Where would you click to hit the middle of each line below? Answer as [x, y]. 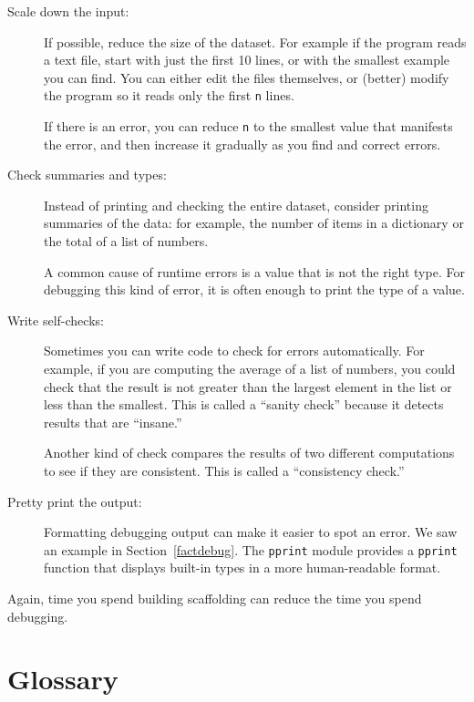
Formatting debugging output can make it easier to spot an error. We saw [251, 532]
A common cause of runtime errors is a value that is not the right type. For [254, 271]
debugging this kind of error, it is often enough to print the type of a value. [254, 289]
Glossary [63, 679]
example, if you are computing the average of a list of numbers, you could [250, 369]
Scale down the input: [68, 11]
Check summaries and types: [87, 175]
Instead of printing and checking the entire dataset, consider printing [236, 205]
